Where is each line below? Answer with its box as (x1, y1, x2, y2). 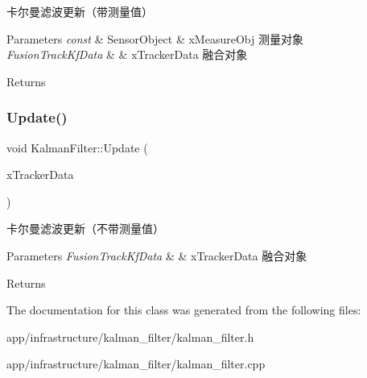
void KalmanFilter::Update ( (6, 139, 148, 156)
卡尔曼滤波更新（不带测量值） (6, 220, 164, 237)
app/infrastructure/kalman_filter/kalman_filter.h (6, 328, 254, 345)
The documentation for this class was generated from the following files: (6, 301, 361, 318)
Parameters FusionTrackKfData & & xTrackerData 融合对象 (6, 247, 307, 264)
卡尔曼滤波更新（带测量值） (6, 3, 153, 19)
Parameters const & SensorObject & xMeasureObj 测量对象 (6, 30, 303, 47)
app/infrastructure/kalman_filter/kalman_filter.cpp (6, 355, 266, 372)
